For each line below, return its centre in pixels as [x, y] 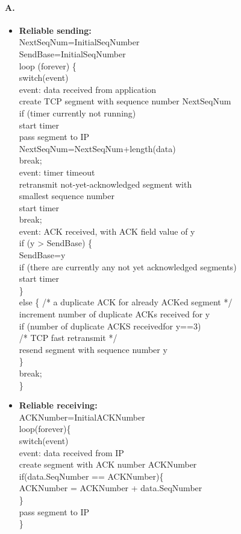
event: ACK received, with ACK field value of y [107, 231]
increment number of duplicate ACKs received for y [114, 314]
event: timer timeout [57, 172]
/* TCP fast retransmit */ [68, 338]
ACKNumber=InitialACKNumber [82, 417]
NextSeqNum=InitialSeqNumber [79, 42]
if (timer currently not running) [77, 113]
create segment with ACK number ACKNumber [108, 464]
